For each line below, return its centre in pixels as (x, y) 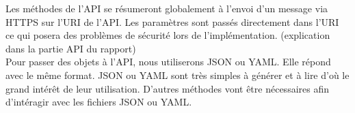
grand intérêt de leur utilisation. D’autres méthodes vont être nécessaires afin (167, 88)
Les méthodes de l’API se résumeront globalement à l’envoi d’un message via (167, 8)
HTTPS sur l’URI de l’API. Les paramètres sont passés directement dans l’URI (172, 21)
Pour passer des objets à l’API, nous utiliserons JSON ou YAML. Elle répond (168, 62)
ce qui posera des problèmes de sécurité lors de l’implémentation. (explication (168, 35)
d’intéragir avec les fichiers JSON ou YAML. (99, 102)
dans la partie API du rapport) (71, 48)
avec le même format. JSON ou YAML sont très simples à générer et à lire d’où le (177, 75)
